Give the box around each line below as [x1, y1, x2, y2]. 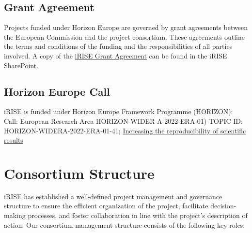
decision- [210, 201, 236, 211]
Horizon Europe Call [4, 84, 110, 99]
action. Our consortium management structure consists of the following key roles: [4, 219, 245, 230]
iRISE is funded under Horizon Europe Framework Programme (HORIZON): [4, 106, 233, 116]
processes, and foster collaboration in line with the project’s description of [28, 210, 248, 220]
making [4, 210, 26, 220]
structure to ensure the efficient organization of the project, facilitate [4, 201, 208, 211]
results [4, 135, 23, 145]
